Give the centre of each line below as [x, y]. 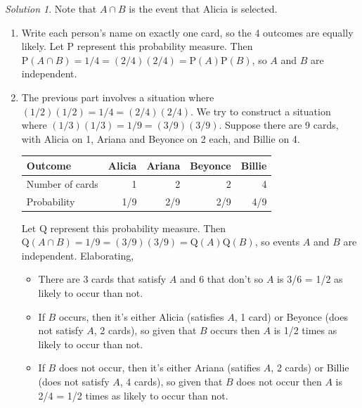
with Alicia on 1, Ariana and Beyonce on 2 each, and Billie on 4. [161, 138]
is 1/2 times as [305, 330]
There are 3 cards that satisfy [102, 279]
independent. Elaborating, [78, 255]
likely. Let [43, 46]
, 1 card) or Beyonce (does [291, 316]
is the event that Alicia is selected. [203, 8]
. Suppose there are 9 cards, [279, 125]
